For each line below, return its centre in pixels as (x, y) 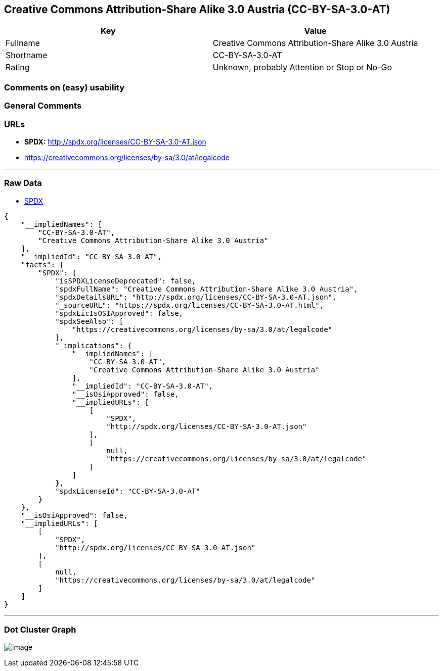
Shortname (27, 55)
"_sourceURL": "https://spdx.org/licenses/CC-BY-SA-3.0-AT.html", (190, 305)
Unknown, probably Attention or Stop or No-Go (302, 67)
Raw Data (23, 183)
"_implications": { (94, 345)
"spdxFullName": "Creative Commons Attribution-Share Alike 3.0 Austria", (207, 289)
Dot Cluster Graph (40, 630)
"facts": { (42, 265)
